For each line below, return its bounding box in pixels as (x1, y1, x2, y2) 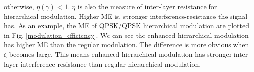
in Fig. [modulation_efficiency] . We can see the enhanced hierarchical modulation (4, 30, 249, 40)
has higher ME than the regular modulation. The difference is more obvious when (4, 39, 249, 50)
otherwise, (4, 1, 34, 11)
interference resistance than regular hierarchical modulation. (20, 58, 201, 69)
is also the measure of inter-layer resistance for (77, 1, 217, 11)
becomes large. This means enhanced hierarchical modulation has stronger (9, 49, 232, 59)
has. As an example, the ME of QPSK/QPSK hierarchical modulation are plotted (4, 20, 250, 31)
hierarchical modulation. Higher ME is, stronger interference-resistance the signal (4, 11, 248, 21)
